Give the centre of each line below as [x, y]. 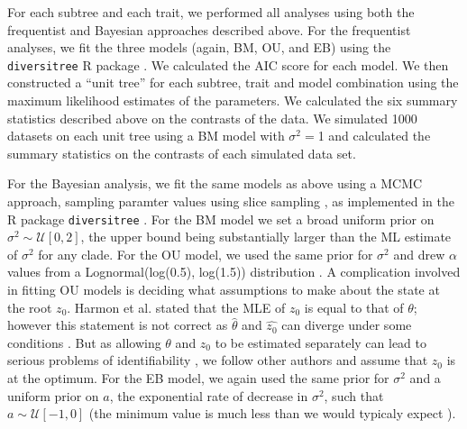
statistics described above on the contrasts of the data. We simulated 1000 [212, 118]
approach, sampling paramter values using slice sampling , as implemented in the [231, 201]
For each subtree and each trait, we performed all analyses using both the [211, 12]
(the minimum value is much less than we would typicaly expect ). [272, 413]
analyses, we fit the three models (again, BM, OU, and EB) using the [199, 47]
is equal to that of [354, 307]
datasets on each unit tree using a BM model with [146, 136]
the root [30, 307]
